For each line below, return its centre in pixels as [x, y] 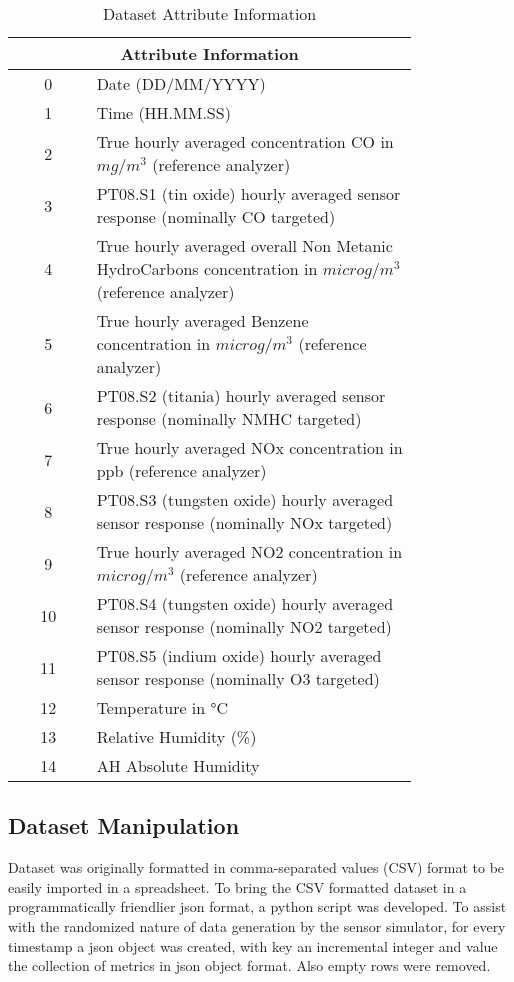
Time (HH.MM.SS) [163, 112]
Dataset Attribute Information [209, 13]
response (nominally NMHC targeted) [229, 418]
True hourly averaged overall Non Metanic [244, 245]
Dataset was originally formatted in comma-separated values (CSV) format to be [256, 867]
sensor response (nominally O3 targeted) [238, 678]
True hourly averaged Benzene [202, 320]
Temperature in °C [162, 707]
